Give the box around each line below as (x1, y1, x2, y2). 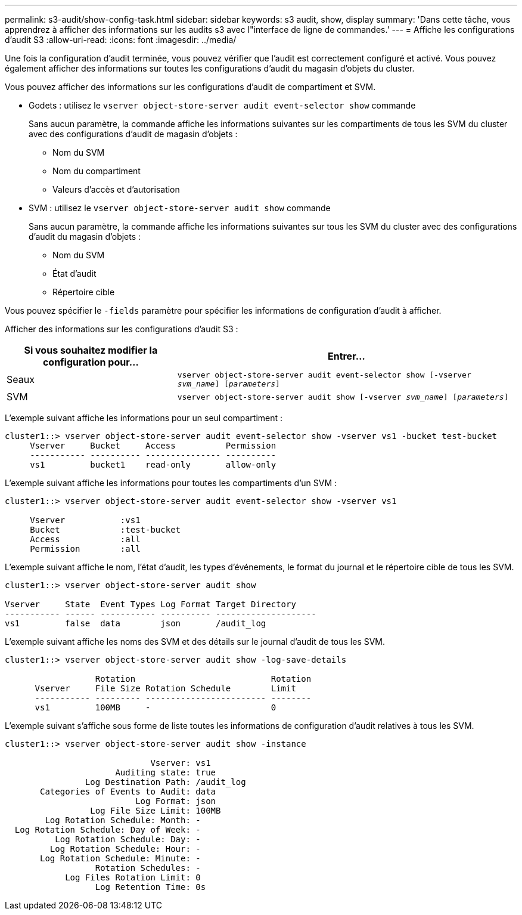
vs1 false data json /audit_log (5, 619, 266, 628)
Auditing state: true (115, 768, 216, 777)
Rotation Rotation (95, 674, 312, 684)
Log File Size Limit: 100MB (90, 806, 221, 815)
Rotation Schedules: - (95, 863, 201, 873)
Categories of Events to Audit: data (40, 787, 216, 796)
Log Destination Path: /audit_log (85, 777, 246, 787)
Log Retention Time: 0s (95, 882, 206, 892)
